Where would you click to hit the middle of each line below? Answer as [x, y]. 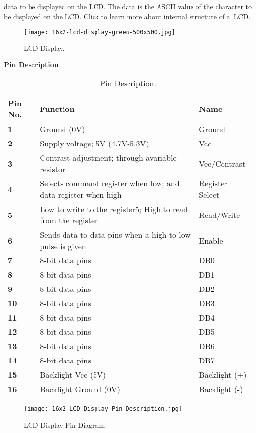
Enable [211, 240]
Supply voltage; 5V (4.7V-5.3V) [95, 144]
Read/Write [220, 215]
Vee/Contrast [222, 163]
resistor [53, 169]
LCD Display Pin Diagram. [65, 424]
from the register [69, 220]
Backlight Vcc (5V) [73, 375]
